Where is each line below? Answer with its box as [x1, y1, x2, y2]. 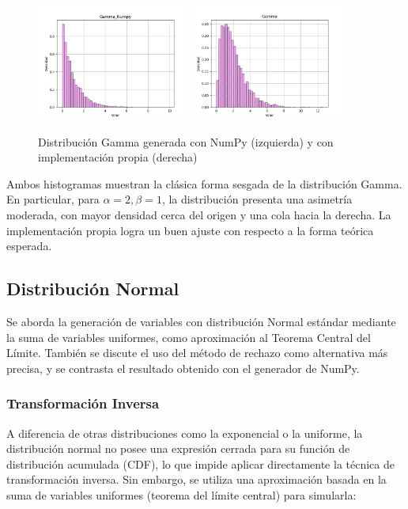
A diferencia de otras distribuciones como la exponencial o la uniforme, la [6, 424, 363, 441]
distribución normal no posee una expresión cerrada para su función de [6, 440, 350, 457]
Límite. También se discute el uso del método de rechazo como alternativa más [6, 344, 388, 361]
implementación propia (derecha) [38, 149, 198, 165]
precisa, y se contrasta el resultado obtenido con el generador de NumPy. [6, 359, 360, 376]
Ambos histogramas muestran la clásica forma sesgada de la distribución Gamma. [6, 175, 402, 192]
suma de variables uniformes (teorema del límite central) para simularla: [6, 487, 357, 503]
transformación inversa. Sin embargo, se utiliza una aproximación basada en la [6, 471, 387, 488]
